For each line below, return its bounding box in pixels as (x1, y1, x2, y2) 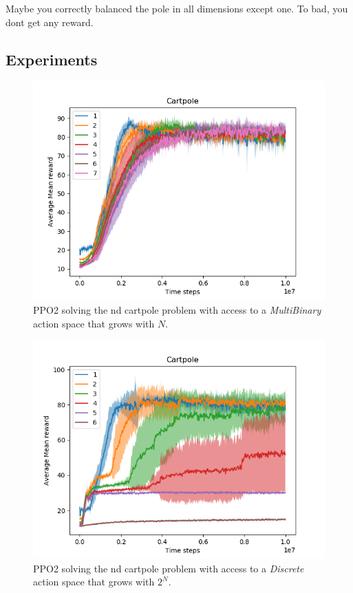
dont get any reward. (6, 14, 94, 29)
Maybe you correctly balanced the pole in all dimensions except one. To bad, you (6, 1, 348, 15)
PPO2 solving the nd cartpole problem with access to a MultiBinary (33, 302, 321, 316)
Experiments (6, 48, 98, 69)
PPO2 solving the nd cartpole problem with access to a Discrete (33, 561, 304, 575)
